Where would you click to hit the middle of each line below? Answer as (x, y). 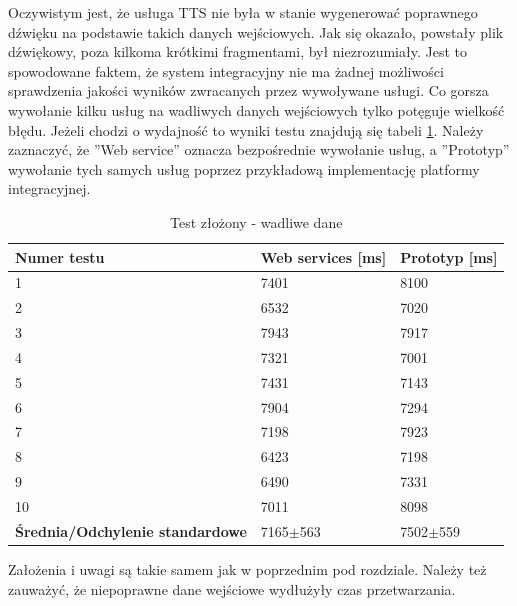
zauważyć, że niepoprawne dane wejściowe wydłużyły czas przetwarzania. (232, 588)
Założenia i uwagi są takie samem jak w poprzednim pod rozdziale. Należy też (247, 568)
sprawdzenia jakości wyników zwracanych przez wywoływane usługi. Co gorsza (248, 90)
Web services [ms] (323, 256)
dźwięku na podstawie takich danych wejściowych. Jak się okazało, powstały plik (256, 31)
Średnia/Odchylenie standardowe (131, 530)
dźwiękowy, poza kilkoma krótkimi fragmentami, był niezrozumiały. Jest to (237, 51)
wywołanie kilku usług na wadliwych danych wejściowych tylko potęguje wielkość (256, 109)
